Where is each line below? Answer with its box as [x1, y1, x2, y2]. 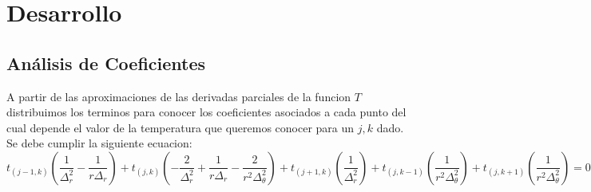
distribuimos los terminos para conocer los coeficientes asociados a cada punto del [6, 104, 407, 120]
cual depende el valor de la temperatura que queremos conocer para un [6, 119, 355, 135]
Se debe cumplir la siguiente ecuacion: [6, 135, 192, 151]
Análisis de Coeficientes [6, 50, 206, 75]
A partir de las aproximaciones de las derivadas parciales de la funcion [6, 88, 351, 104]
